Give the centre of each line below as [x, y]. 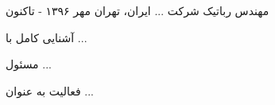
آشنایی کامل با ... [46, 37]
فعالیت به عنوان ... [50, 90]
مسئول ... [29, 64]
